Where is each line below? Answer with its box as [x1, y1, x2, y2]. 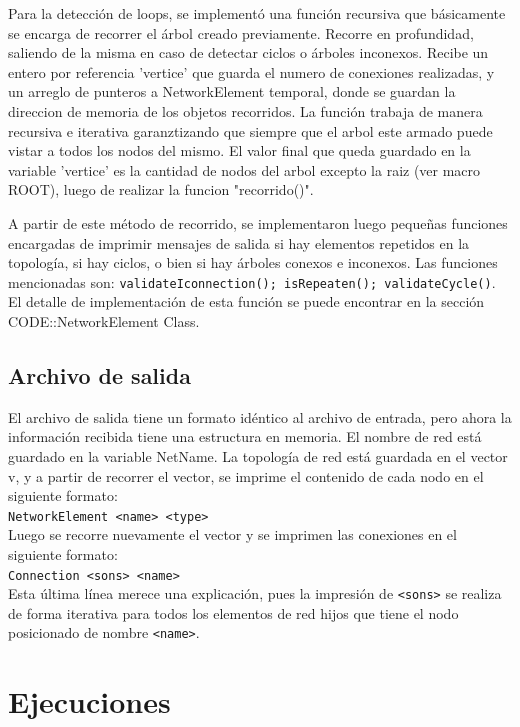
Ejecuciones [8, 681, 171, 722]
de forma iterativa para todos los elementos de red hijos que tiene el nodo [8, 602, 459, 623]
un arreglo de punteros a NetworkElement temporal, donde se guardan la [8, 81, 456, 102]
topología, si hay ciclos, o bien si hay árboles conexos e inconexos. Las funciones [8, 252, 498, 273]
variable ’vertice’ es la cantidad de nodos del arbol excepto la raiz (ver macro [8, 159, 481, 180]
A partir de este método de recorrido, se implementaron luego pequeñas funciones [8, 212, 508, 233]
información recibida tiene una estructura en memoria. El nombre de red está [8, 426, 482, 447]
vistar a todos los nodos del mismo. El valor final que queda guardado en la [8, 140, 471, 161]
